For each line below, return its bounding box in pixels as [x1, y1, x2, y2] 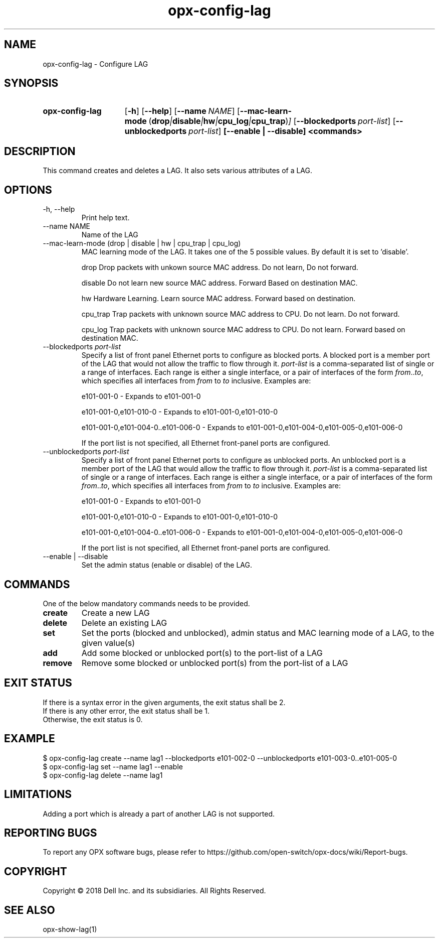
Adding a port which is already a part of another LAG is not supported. [43, 809, 275, 818]
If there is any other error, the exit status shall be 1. [43, 706, 210, 715]
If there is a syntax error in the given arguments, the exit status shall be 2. [43, 698, 286, 707]
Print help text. [81, 213, 130, 222]
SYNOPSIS [4, 77, 59, 90]
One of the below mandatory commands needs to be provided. [43, 599, 250, 608]
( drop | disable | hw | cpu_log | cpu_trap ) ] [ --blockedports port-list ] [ [148, 116, 396, 126]
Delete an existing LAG [81, 617, 167, 628]
